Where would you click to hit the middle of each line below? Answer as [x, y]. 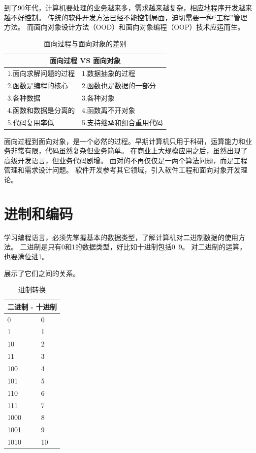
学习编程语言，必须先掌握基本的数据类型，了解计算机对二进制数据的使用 [121, 237]
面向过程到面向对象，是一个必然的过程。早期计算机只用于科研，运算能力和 [125, 141]
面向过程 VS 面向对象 [85, 60]
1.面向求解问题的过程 [41, 73]
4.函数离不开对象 [108, 110]
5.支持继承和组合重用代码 [122, 122]
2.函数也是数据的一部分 [119, 86]
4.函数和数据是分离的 [41, 110]
